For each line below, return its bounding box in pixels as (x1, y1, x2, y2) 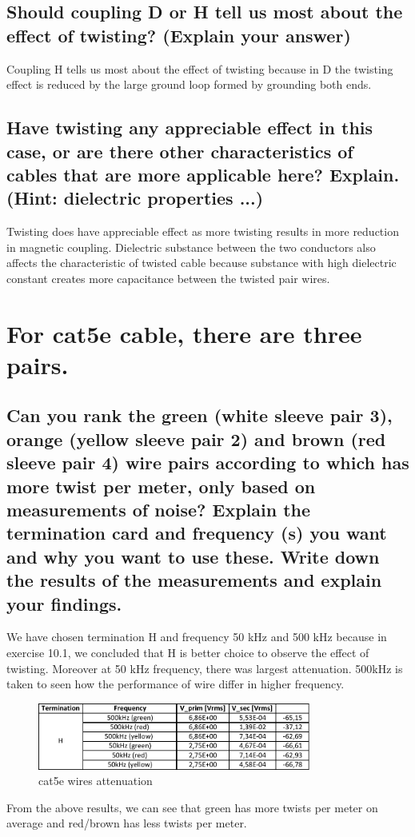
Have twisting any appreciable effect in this (6, 115, 373, 140)
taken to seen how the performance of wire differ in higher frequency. (6, 676, 345, 692)
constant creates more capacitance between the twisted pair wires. (6, 269, 330, 286)
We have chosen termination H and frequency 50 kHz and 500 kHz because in (6, 628, 387, 645)
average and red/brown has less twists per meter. (6, 815, 247, 831)
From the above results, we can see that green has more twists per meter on (6, 799, 378, 815)
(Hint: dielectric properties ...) (6, 185, 264, 210)
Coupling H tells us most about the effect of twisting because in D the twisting (6, 60, 393, 77)
